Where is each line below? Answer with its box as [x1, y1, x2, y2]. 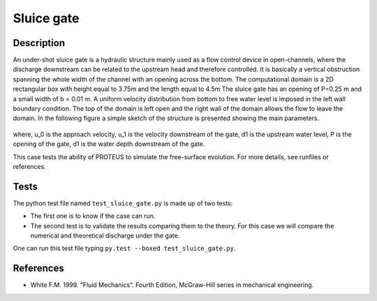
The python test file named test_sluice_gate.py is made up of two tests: [13, 199, 233, 207]
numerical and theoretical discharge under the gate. [30, 231, 180, 240]
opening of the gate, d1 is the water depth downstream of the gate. [13, 140, 205, 148]
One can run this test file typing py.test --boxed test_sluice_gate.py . [13, 244, 236, 253]
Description [13, 37, 66, 49]
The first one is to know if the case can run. [30, 212, 156, 220]
